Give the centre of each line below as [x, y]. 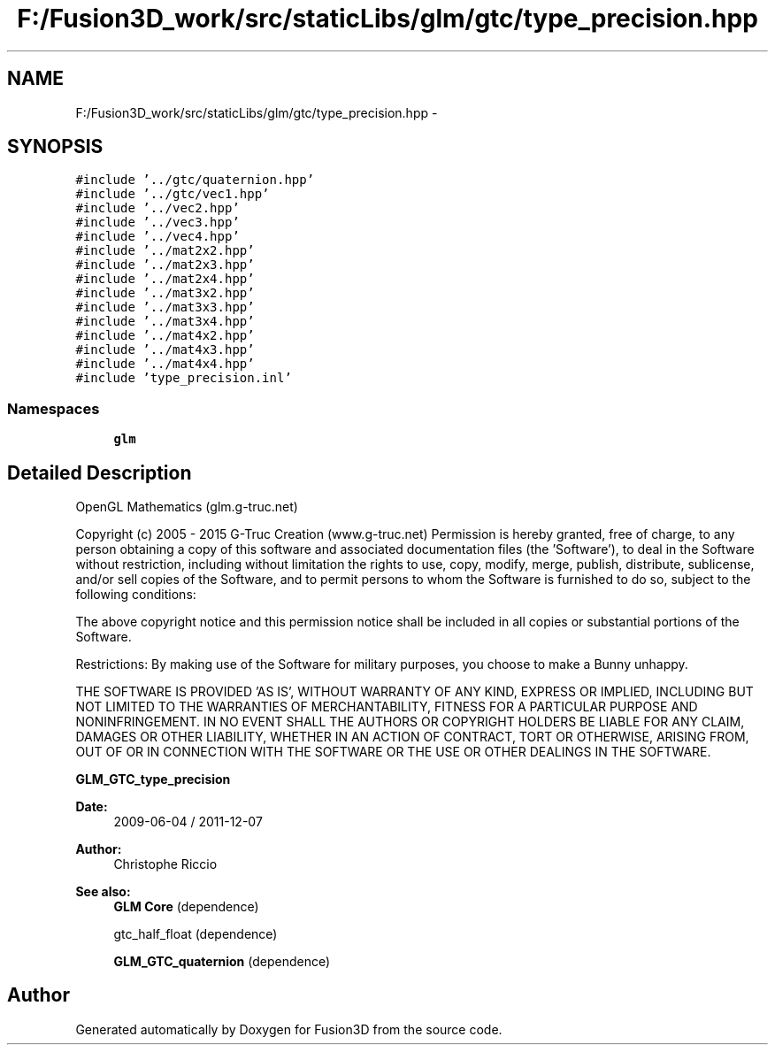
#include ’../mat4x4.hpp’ [165, 364]
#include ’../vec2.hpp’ [157, 208]
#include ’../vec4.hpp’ [157, 237]
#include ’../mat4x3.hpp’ [165, 350]
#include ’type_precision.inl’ [184, 378]
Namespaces [54, 408]
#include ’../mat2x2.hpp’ [165, 251]
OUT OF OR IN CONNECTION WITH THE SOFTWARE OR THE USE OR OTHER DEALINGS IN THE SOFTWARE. [393, 752]
